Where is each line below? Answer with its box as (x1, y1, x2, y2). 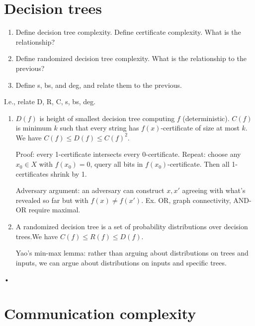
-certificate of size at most (161, 123, 240, 133)
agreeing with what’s (182, 185, 246, 196)
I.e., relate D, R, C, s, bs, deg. (4, 96, 96, 107)
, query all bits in (90, 159, 143, 169)
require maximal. (28, 204, 81, 215)
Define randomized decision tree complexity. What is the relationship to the (15, 53, 247, 64)
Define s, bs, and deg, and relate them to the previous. (15, 79, 182, 90)
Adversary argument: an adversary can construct (15, 185, 165, 196)
